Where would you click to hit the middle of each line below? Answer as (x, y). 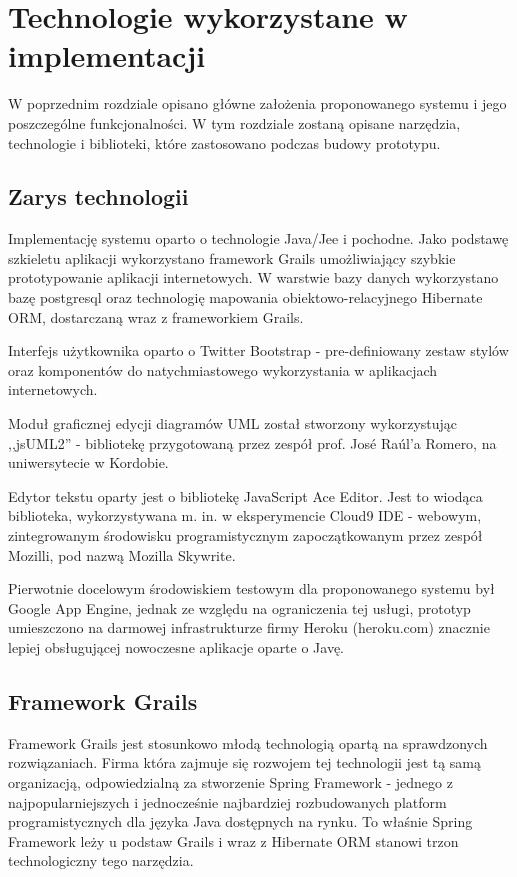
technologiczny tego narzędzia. (101, 860)
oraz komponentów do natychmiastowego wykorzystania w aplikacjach (223, 369)
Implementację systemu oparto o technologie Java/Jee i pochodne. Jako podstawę (258, 238)
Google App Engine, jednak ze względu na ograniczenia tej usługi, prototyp (239, 607)
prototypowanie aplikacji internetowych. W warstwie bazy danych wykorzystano (253, 277)
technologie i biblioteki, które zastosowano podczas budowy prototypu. (224, 142)
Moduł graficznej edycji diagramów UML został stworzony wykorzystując (233, 423)
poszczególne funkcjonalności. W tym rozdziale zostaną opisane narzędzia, (234, 122)
